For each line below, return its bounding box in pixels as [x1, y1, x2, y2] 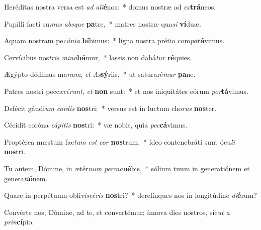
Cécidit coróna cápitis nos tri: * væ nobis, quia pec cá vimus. [4, 120, 188, 130]
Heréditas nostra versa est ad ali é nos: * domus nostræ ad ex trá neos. [4, 2, 216, 12]
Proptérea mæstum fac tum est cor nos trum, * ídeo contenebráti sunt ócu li [4, 136, 235, 147]
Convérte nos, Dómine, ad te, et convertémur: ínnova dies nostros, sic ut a [4, 206, 230, 217]
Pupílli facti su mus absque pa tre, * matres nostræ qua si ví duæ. [4, 18, 201, 29]
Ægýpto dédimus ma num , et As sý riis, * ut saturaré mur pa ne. [4, 69, 196, 79]
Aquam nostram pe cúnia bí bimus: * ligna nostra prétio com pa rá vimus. [4, 35, 225, 46]
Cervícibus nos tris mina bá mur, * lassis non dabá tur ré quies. [4, 52, 192, 62]
